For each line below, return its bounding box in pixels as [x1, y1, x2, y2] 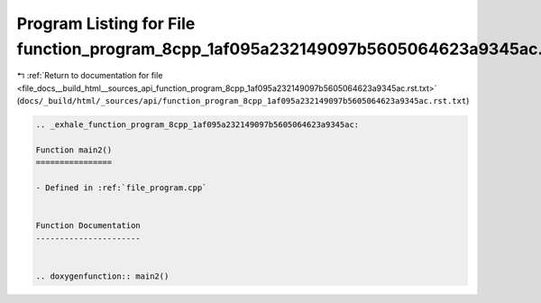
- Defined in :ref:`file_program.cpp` [35, 183, 207, 193]
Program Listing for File [16, 14, 196, 33]
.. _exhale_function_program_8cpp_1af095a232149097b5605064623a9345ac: [35, 120, 360, 130]
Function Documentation [35, 221, 142, 231]
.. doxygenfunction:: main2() [35, 271, 170, 281]
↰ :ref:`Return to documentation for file [16, 70, 163, 81]
